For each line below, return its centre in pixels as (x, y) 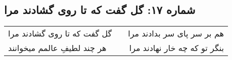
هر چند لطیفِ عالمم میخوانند (57, 48)
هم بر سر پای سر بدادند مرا (176, 33)
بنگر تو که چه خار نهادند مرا (176, 48)
